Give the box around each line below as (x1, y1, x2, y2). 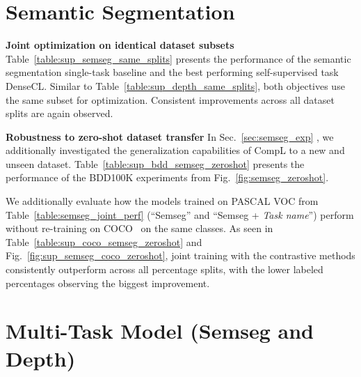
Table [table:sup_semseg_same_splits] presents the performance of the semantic (6, 51, 351, 66)
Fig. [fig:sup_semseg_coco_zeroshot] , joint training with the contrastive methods (6, 248, 355, 263)
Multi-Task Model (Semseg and (6, 316, 314, 345)
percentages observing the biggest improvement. (6, 275, 210, 290)
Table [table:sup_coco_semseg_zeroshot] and (6, 234, 202, 249)
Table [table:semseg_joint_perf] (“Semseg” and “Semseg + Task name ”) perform (6, 207, 354, 222)
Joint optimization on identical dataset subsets (6, 38, 234, 52)
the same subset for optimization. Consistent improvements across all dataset (6, 92, 335, 107)
